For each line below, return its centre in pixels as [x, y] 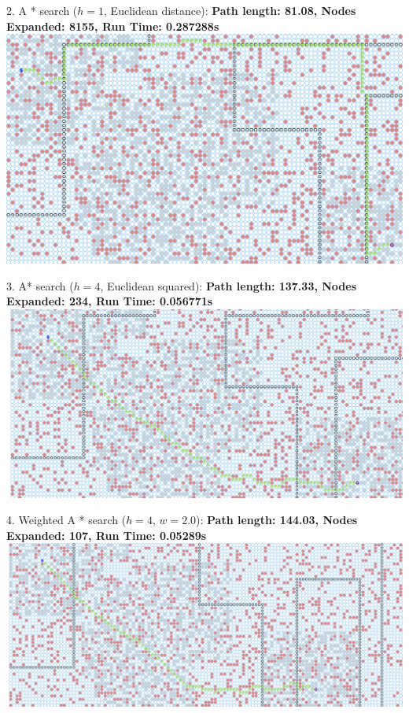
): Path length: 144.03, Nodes [277, 520]
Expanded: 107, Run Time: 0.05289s [107, 535]
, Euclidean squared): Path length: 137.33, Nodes [228, 285]
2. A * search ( [42, 10]
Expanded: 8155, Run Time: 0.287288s [113, 26]
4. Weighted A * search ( [66, 520]
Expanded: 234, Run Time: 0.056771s [110, 301]
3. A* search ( [40, 285]
